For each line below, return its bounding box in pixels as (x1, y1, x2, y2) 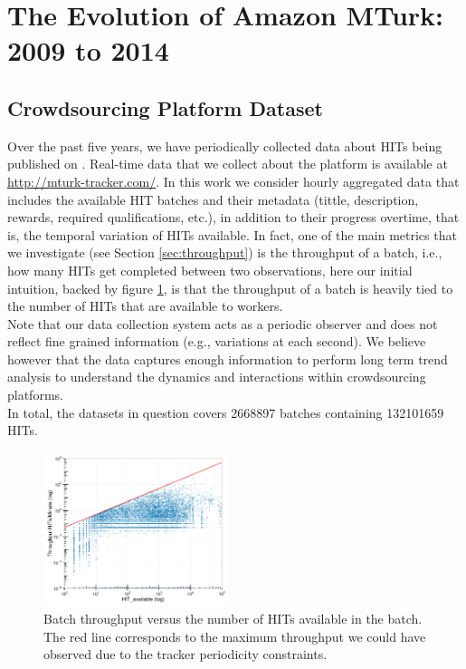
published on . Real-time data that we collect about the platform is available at (7, 154, 448, 173)
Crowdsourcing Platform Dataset (7, 93, 323, 121)
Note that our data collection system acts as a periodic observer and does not (7, 314, 438, 333)
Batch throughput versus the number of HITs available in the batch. (43, 609, 423, 628)
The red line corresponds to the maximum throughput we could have (43, 626, 426, 645)
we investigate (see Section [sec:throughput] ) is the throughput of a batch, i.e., (7, 243, 442, 262)
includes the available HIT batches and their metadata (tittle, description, (7, 189, 419, 208)
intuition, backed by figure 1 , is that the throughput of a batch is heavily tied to (7, 278, 453, 297)
